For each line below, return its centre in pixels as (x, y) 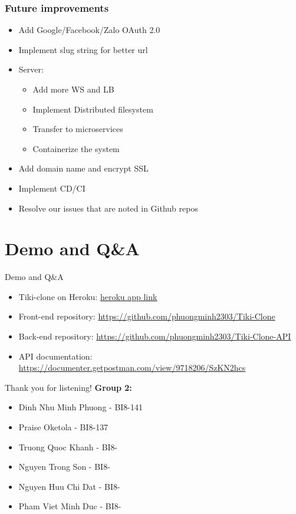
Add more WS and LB (73, 89)
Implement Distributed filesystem (93, 109)
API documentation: (55, 356)
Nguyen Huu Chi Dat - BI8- (69, 486)
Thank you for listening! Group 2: (68, 387)
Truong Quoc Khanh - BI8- (68, 447)
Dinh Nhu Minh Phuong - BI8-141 (81, 407)
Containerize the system (76, 148)
